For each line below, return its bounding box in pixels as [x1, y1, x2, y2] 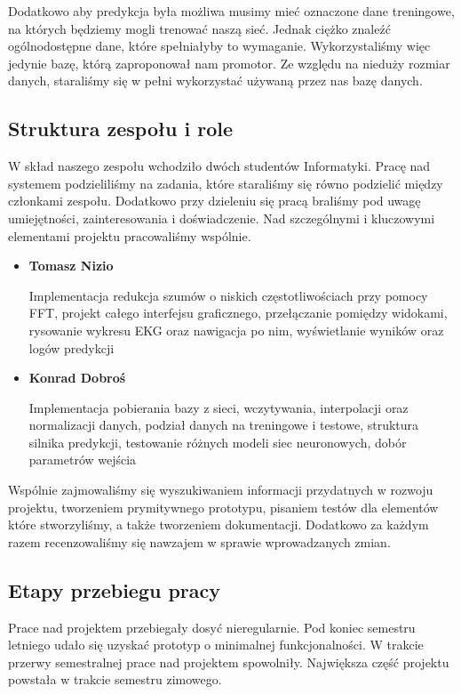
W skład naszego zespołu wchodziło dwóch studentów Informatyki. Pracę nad [8, 157, 431, 175]
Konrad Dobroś [28, 368, 126, 387]
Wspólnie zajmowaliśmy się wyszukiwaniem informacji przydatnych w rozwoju [8, 480, 433, 499]
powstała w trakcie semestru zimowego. [8, 670, 222, 689]
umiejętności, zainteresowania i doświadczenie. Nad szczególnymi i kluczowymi [8, 208, 435, 227]
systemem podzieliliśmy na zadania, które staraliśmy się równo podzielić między [8, 173, 443, 192]
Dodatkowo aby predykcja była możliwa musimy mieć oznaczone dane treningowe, [8, 2, 455, 20]
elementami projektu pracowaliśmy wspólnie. [8, 226, 251, 245]
